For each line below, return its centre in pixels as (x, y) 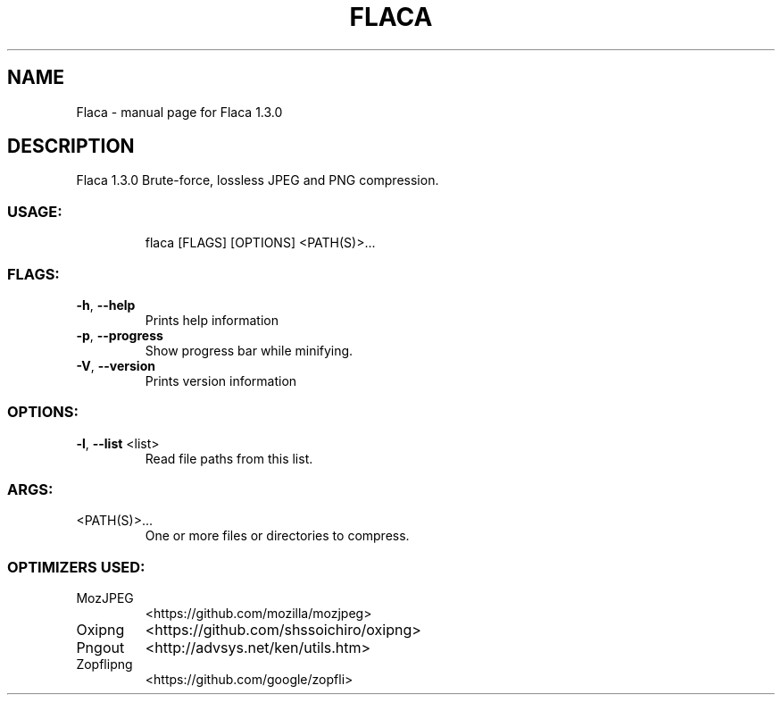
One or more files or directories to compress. (277, 536)
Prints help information (212, 320)
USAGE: (35, 211)
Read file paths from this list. (229, 458)
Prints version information (221, 380)
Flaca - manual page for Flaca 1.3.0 (179, 112)
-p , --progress (120, 335)
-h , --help (106, 305)
